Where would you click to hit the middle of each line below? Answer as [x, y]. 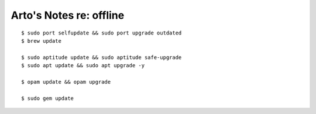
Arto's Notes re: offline [68, 15]
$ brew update [41, 41]
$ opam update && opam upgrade [66, 82]
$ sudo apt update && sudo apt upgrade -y [83, 65]
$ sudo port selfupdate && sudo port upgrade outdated [102, 33]
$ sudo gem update [48, 98]
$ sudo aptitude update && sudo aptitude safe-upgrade [102, 57]
